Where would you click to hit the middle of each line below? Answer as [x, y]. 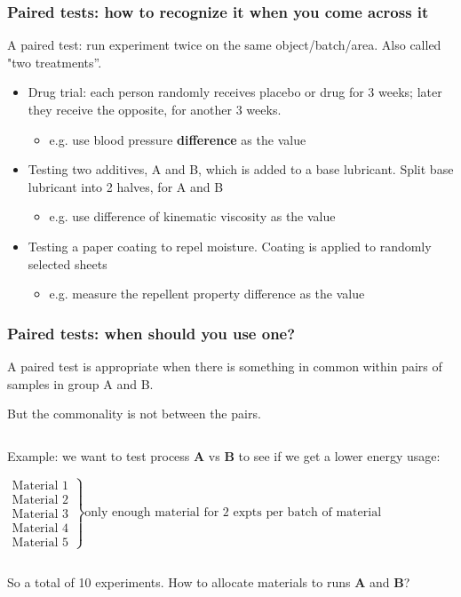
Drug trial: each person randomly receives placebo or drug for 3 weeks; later [235, 92]
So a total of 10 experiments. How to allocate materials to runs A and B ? [209, 581]
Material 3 [40, 514]
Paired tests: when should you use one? [151, 333]
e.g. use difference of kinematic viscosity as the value [192, 216]
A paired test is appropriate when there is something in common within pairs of [225, 366]
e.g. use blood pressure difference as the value [178, 139]
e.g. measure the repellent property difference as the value [207, 294]
